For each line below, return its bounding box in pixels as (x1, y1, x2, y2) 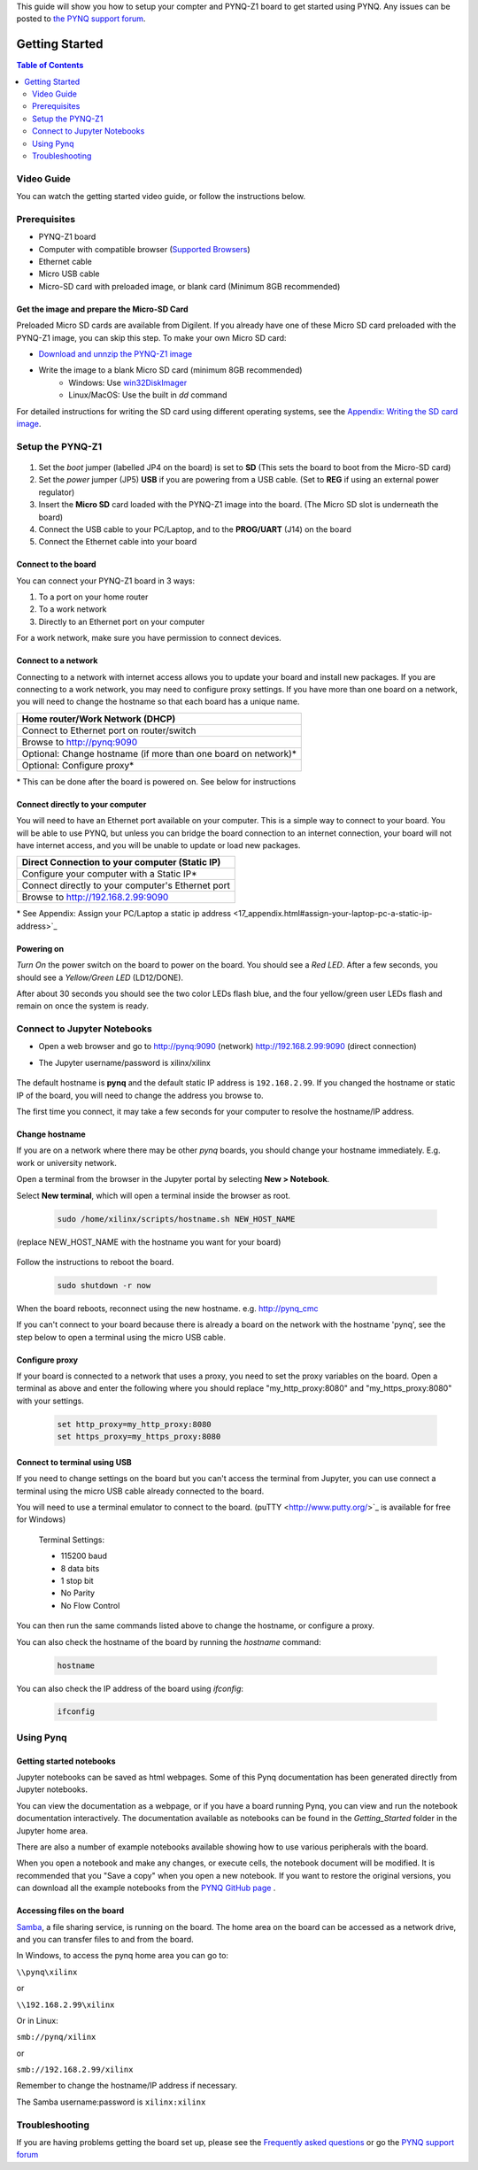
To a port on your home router (38, 591, 149, 602)
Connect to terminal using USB (16, 1456, 132, 1467)
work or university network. (16, 1157, 117, 1168)
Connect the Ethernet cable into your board (38, 537, 197, 547)
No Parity (60, 1587, 96, 1598)
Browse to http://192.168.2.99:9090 (21, 891, 169, 903)
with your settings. (16, 1395, 84, 1406)
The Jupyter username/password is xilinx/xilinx (38, 1057, 212, 1068)
